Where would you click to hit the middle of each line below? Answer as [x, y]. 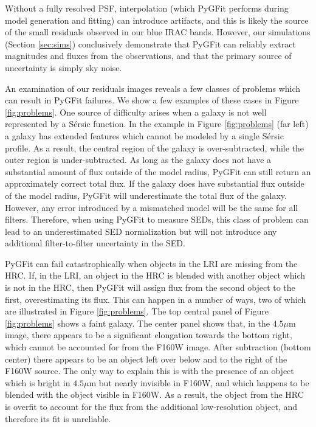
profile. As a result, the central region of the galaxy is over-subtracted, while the [155, 148]
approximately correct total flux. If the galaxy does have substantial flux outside [155, 183]
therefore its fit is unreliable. [58, 418]
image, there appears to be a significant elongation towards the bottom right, [149, 335]
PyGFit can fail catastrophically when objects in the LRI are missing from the [151, 263]
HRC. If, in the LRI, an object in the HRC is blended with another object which [155, 275]
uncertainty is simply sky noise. [64, 67]
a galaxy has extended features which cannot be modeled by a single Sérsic [144, 135]
